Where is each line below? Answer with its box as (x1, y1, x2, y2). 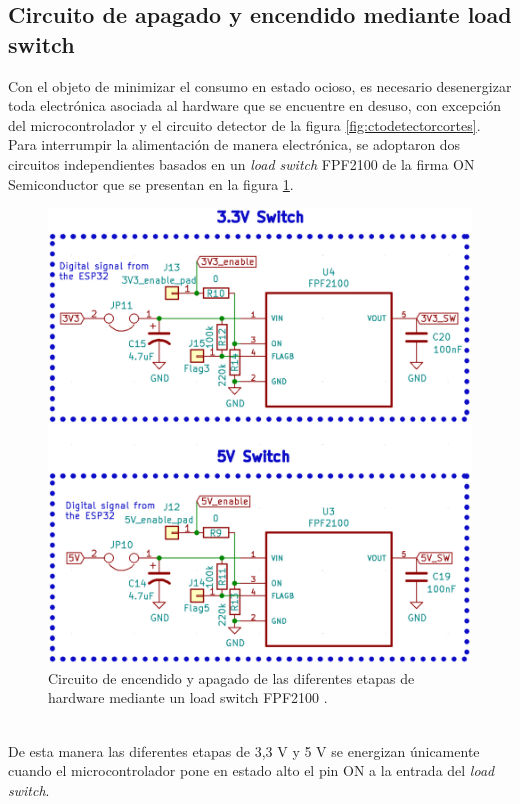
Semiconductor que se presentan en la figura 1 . (8, 173, 294, 194)
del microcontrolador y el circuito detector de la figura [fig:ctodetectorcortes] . (8, 114, 481, 135)
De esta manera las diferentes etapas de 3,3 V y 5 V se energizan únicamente (8, 740, 480, 761)
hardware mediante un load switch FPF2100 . (48, 687, 328, 708)
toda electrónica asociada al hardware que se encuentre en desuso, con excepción (8, 95, 502, 116)
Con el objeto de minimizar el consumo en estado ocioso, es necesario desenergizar (8, 75, 512, 96)
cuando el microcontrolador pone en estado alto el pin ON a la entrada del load (8, 760, 495, 781)
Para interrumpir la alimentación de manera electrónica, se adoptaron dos (8, 134, 461, 155)
